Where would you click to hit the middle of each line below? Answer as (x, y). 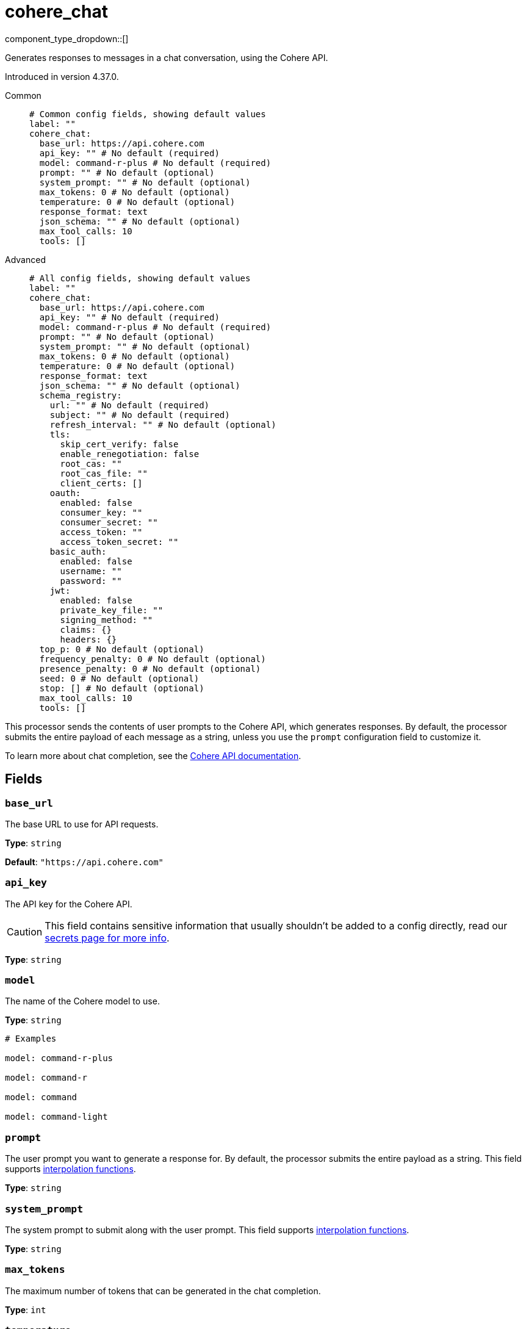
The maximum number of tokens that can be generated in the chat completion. (163, 1291)
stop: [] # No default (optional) (122, 688)
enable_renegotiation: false (130, 454)
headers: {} (88, 639)
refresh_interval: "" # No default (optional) (163, 424)
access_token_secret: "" (119, 542)
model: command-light (56, 1117)
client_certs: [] (101, 483)
